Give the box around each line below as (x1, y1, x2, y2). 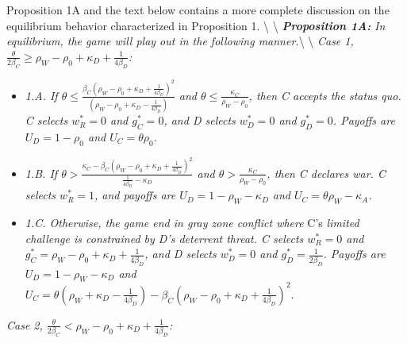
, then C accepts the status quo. (248, 87, 401, 103)
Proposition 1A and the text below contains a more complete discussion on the (6, 2, 390, 17)
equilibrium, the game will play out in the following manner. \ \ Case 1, (6, 33, 354, 49)
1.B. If (25, 164, 58, 181)
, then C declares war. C (267, 164, 386, 181)
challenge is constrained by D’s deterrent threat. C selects (25, 229, 304, 246)
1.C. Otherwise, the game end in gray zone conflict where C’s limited (25, 214, 359, 231)
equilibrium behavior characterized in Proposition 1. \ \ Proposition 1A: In (6, 17, 386, 33)
